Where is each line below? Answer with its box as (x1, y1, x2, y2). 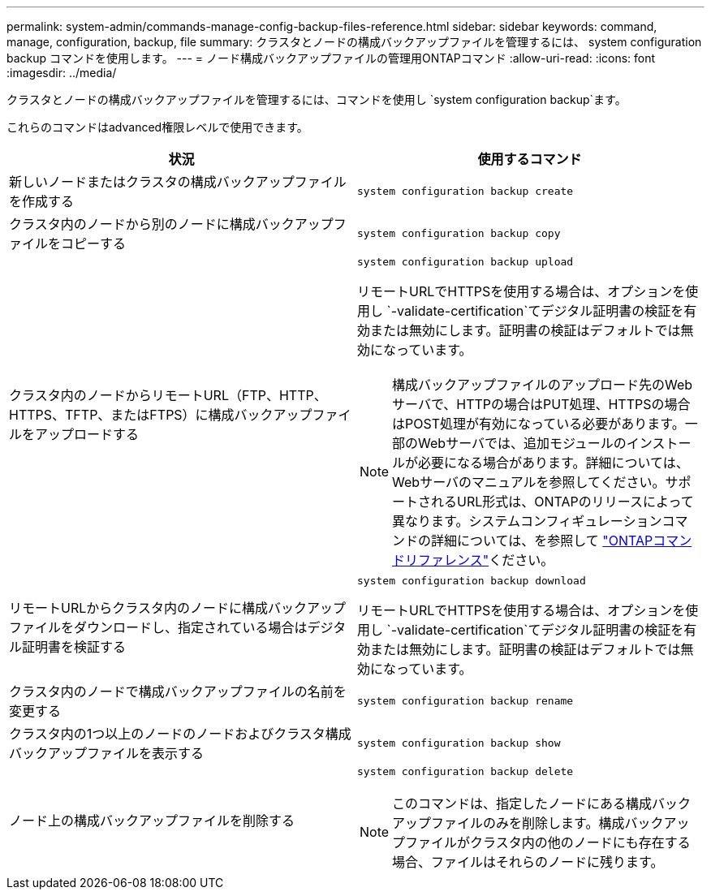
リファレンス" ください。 (405, 552, 554, 568)
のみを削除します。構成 (483, 815, 625, 831)
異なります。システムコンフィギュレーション (392, 513, 662, 529)
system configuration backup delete (357, 765, 574, 778)
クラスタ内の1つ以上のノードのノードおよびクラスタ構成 (9, 726, 351, 742)
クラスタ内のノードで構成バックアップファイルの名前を (9, 683, 347, 700)
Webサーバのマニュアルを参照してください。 (392, 474, 666, 490)
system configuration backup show (357, 736, 561, 749)
